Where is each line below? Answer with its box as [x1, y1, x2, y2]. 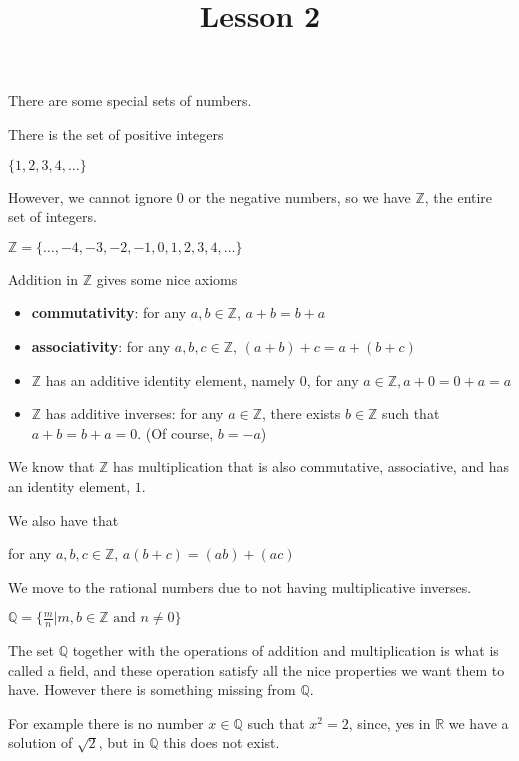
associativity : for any [31, 335, 171, 356]
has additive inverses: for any [45, 403, 224, 424]
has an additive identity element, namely [45, 369, 296, 390]
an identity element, [8, 475, 131, 496]
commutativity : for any [31, 302, 187, 323]
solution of [8, 732, 73, 753]
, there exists [261, 403, 341, 424]
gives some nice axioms [96, 268, 238, 289]
